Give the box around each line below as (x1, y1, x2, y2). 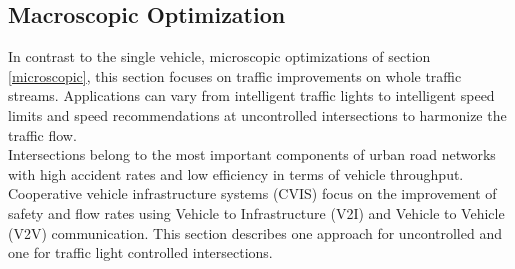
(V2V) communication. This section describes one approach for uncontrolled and (8, 222, 502, 243)
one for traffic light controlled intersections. (8, 242, 273, 263)
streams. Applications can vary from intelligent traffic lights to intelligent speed (8, 85, 495, 106)
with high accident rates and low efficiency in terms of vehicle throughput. (8, 163, 464, 184)
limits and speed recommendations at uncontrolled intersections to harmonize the (8, 104, 507, 125)
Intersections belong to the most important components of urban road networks (8, 144, 496, 165)
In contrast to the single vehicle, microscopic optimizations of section (8, 46, 431, 67)
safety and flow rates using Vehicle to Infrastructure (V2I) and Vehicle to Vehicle (8, 202, 505, 223)
